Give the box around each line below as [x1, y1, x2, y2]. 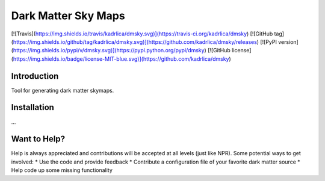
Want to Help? [11, 134, 66, 144]
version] [277, 38, 299, 45]
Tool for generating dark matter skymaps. [11, 87, 114, 94]
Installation [11, 102, 54, 112]
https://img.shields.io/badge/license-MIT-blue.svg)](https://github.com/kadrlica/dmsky [13, 55, 229, 63]
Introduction [11, 71, 59, 81]
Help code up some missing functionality [11, 167, 113, 174]
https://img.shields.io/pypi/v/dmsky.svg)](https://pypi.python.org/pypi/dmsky [13, 47, 205, 54]
